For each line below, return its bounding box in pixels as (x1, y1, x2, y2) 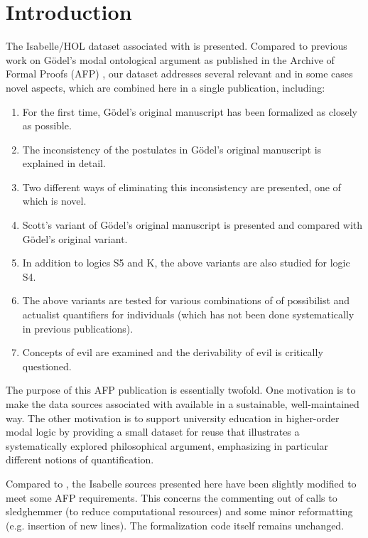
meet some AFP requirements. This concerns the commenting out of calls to (6, 490, 337, 505)
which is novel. (22, 193, 87, 208)
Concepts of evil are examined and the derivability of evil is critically (22, 345, 323, 360)
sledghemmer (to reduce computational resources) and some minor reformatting (6, 504, 353, 519)
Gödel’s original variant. (22, 231, 128, 246)
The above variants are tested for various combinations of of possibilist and (22, 293, 350, 308)
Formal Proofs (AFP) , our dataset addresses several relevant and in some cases (6, 66, 353, 81)
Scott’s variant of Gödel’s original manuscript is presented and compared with (22, 217, 363, 232)
